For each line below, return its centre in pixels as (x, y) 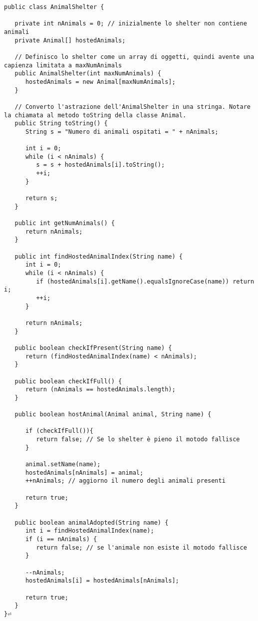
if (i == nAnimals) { (61, 539)
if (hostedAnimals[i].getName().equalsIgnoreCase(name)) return (145, 281)
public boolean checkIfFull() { (68, 381)
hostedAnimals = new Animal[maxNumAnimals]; (100, 82)
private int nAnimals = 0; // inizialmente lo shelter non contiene (131, 24)
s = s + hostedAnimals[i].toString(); (101, 165)
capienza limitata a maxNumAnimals (63, 65)
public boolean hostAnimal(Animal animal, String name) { (113, 415)
